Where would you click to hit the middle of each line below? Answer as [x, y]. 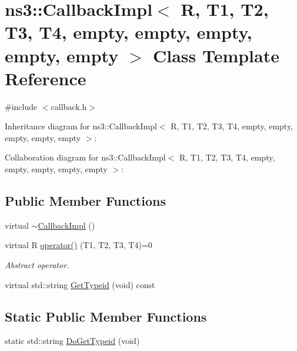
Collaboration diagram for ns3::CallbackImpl [85, 157]
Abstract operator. [37, 265]
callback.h [69, 106]
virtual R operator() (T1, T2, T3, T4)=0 [79, 245]
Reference [46, 78]
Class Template [216, 55]
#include [21, 106]
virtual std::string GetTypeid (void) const [80, 284]
